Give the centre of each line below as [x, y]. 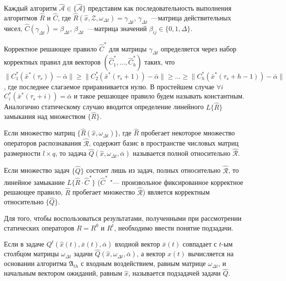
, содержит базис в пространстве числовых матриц [164, 143]
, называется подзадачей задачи [175, 273]
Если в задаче [24, 244]
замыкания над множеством [45, 116]
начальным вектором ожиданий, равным [63, 273]
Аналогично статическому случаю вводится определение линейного [104, 107]
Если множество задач [37, 170]
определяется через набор [199, 48]
